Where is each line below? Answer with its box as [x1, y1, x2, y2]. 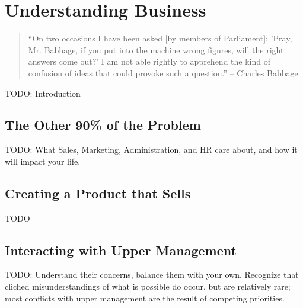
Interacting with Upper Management [5, 240, 237, 259]
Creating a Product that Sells [5, 184, 191, 202]
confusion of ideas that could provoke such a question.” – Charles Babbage [28, 66, 298, 79]
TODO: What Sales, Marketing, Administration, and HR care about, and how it [5, 143, 298, 156]
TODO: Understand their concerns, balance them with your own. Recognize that [5, 268, 299, 281]
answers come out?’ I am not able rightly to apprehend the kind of [28, 55, 271, 68]
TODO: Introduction [5, 86, 81, 99]
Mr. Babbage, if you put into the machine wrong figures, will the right [28, 43, 284, 56]
